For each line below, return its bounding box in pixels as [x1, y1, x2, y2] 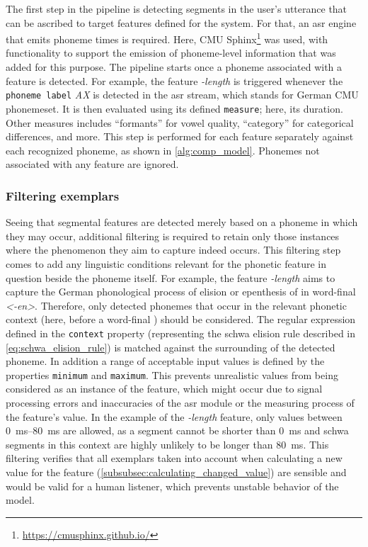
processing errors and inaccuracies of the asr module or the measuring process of [6, 395, 355, 410]
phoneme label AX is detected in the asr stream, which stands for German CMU [6, 87, 359, 102]
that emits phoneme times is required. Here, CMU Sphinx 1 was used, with [6, 30, 328, 46]
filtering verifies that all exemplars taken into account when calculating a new [6, 451, 343, 466]
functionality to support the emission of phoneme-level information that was [6, 45, 336, 60]
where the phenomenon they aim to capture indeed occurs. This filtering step [6, 242, 341, 257]
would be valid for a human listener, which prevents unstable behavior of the [6, 478, 339, 493]
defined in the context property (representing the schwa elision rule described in [6, 325, 356, 340]
